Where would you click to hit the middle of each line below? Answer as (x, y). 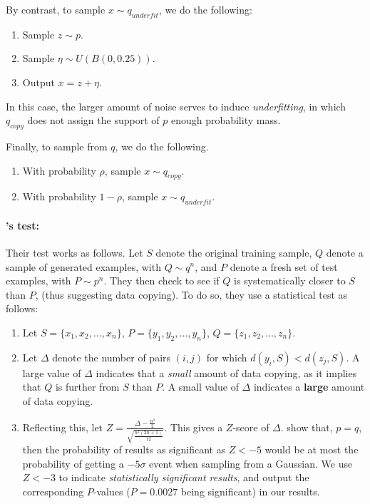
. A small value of (200, 387)
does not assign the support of (93, 120)
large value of (52, 372)
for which (227, 357)
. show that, (307, 427)
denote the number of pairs (112, 357)
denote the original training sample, (234, 252)
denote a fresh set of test (284, 266)
